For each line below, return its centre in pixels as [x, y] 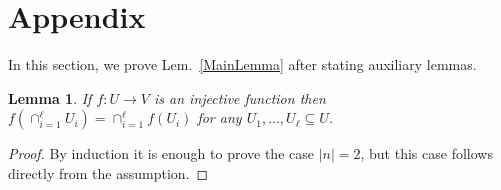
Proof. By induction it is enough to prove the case [161, 153]
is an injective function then [240, 97]
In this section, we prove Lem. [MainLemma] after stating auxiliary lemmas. [242, 64]
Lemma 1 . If [50, 97]
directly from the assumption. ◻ [108, 172]
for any [219, 117]
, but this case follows [426, 153]
